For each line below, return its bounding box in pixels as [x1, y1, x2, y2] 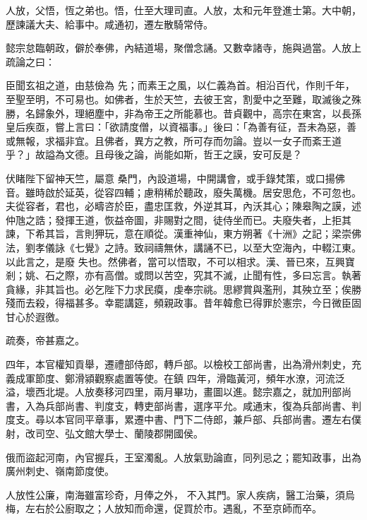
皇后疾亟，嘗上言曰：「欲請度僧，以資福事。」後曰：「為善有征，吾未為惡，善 [6, 119, 356, 134]
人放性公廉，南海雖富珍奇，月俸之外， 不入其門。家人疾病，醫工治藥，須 [6, 487, 345, 502]
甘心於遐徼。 [6, 309, 65, 324]
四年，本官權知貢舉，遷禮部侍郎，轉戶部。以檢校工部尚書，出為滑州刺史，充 [6, 357, 361, 372]
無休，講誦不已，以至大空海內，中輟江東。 [163, 240, 361, 254]
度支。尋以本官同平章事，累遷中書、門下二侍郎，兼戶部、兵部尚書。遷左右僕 [6, 412, 361, 427]
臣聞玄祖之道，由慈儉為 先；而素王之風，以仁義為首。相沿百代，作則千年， [6, 78, 355, 93]
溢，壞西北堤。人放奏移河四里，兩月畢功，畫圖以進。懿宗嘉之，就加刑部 [6, 384, 342, 399]
